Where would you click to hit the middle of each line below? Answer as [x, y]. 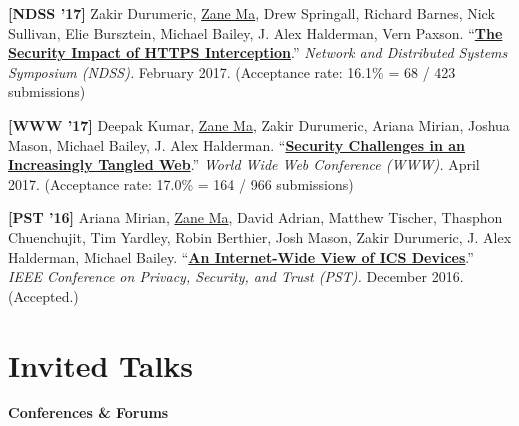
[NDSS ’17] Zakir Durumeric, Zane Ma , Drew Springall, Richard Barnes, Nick [251, 13]
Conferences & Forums [88, 412]
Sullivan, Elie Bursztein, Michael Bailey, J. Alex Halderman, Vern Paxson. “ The [255, 32]
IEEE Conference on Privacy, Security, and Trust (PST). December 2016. [236, 276]
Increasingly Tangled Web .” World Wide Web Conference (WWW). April [244, 164]
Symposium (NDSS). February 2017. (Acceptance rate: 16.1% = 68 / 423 [232, 71]
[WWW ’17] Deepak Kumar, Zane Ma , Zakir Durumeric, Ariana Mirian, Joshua [259, 124]
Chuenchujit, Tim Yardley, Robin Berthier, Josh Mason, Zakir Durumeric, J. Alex [260, 236]
